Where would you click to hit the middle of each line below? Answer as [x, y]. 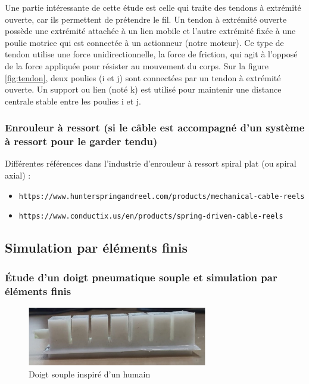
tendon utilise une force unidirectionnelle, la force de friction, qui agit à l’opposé [151, 54]
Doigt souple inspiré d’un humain [90, 374]
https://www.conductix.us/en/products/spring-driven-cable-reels [151, 216]
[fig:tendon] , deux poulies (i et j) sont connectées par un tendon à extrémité [143, 77]
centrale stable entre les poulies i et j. [73, 101]
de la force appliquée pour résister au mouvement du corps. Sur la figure [137, 65]
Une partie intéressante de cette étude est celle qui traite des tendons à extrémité [153, 7]
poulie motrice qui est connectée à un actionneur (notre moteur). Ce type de [144, 42]
